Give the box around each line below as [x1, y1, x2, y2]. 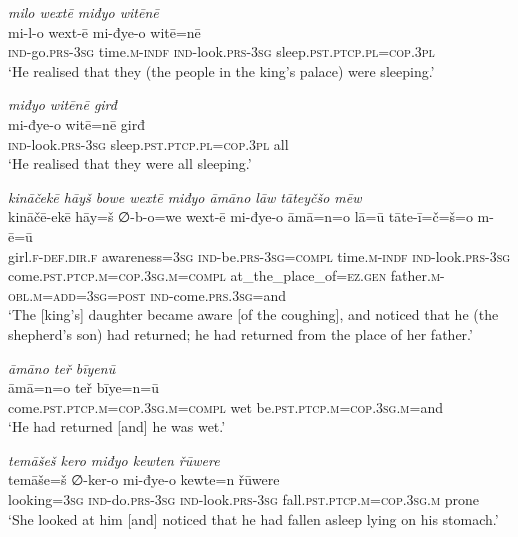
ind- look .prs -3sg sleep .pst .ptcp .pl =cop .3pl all [8, 133, 289, 154]
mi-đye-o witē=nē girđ [8, 113, 145, 134]
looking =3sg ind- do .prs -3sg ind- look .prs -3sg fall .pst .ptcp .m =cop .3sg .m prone [8, 489, 479, 510]
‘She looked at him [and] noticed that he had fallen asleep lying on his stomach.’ [8, 508, 499, 529]
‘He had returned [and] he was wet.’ [8, 416, 226, 437]
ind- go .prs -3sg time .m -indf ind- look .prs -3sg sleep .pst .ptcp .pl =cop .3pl [8, 41, 435, 62]
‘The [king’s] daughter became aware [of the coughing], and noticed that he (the [8, 304, 499, 325]
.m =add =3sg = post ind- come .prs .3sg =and [29, 284, 287, 305]
